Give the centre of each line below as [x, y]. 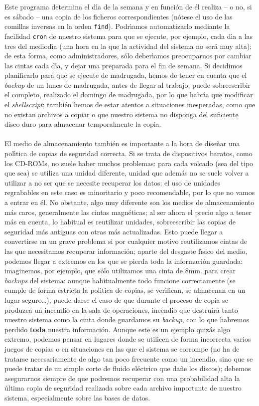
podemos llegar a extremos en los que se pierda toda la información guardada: [124, 261]
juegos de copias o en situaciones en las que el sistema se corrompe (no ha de [122, 348]
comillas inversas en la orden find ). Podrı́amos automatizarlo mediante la [117, 26]
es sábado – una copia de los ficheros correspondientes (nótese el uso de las [119, 16]
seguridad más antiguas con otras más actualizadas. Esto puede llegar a [114, 231]
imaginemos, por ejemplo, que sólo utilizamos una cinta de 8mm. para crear [120, 271]
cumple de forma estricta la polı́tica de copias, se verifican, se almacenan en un [125, 290]
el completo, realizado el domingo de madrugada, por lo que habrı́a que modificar [129, 95]
